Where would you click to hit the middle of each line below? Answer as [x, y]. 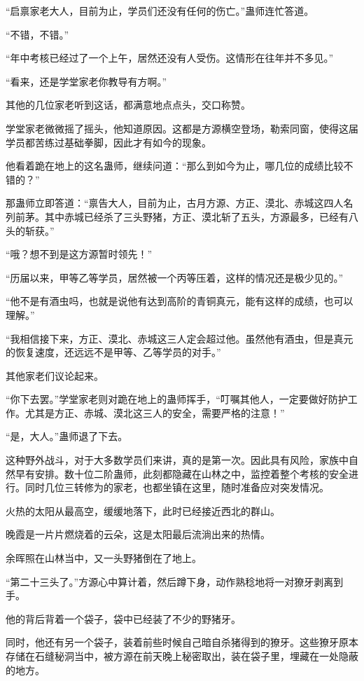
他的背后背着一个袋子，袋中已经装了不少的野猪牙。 [123, 618]
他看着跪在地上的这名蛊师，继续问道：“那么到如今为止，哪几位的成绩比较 [175, 166]
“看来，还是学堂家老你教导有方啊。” [86, 81]
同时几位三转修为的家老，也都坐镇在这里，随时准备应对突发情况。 [177, 487]
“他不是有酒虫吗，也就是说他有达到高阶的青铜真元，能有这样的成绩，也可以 [180, 301]
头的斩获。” [30, 230]
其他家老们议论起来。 [55, 375]
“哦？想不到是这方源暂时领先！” [79, 254]
